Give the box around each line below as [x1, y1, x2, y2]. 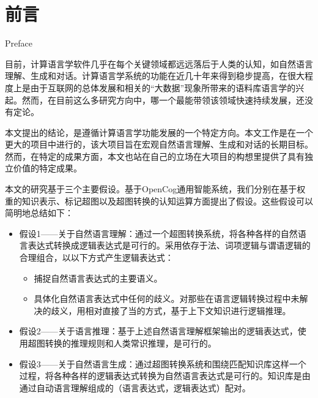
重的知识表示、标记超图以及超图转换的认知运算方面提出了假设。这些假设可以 [5, 194, 313, 207]
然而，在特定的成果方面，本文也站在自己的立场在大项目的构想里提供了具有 [5, 149, 305, 162]
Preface [5, 37, 32, 50]
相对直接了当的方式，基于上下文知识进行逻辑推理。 [85, 304, 291, 317]
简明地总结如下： [5, 206, 73, 219]
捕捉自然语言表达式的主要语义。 [34, 271, 163, 284]
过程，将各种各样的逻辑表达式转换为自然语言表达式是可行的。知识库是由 [19, 369, 311, 382]
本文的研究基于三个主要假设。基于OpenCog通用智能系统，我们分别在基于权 [5, 182, 306, 195]
